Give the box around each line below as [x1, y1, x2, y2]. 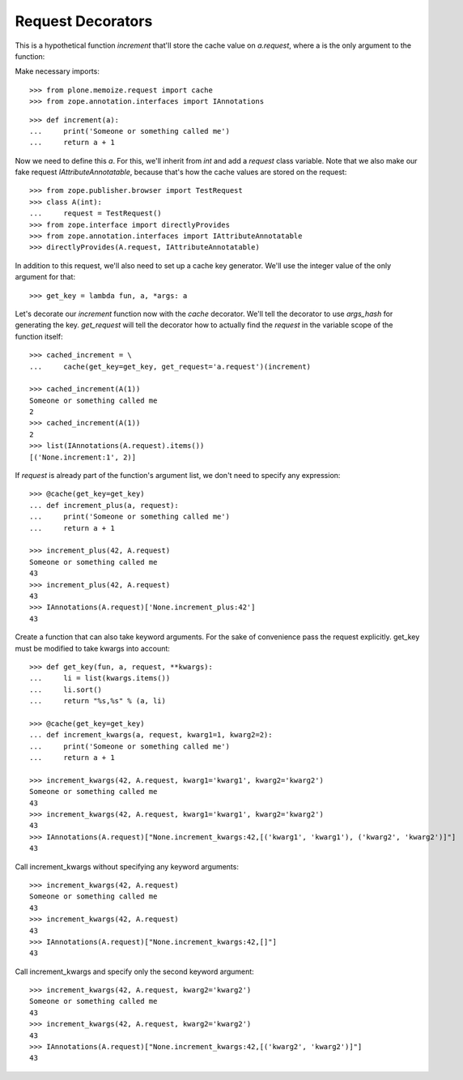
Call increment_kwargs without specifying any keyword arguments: [15, 861, 239, 871]
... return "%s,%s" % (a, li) [29, 697, 166, 706]
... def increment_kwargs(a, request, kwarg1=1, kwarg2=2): [29, 730, 273, 740]
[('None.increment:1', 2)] [29, 452, 137, 462]
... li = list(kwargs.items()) [29, 673, 171, 683]
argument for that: [15, 272, 76, 282]
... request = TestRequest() [29, 209, 162, 218]
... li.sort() [29, 685, 103, 694]
